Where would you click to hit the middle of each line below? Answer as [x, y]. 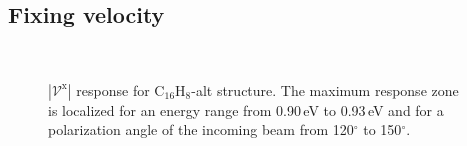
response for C [120, 89]
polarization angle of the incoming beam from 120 [201, 129]
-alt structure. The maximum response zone [325, 89]
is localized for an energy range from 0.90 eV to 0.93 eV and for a [246, 109]
